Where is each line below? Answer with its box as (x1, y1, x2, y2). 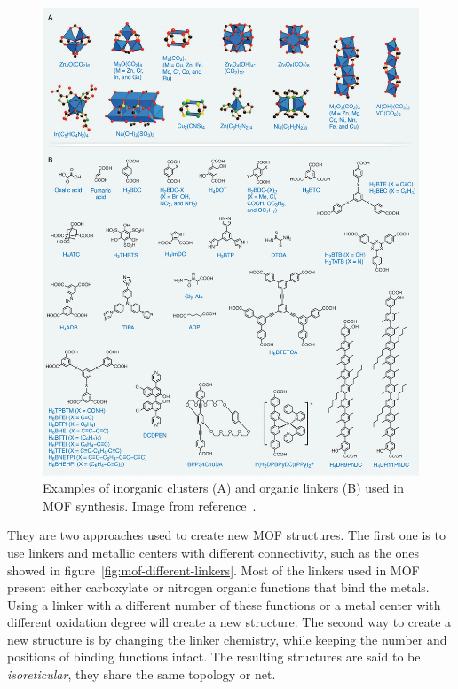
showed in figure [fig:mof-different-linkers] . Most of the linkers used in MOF (7, 560, 420, 579)
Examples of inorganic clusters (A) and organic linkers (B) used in (43, 479, 404, 497)
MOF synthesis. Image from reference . (43, 495, 257, 514)
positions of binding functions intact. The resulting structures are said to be (7, 647, 421, 666)
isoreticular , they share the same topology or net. (7, 665, 276, 684)
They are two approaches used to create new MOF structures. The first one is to (7, 526, 446, 544)
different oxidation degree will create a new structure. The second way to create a (7, 613, 452, 631)
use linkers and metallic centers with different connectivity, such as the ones (7, 542, 420, 561)
